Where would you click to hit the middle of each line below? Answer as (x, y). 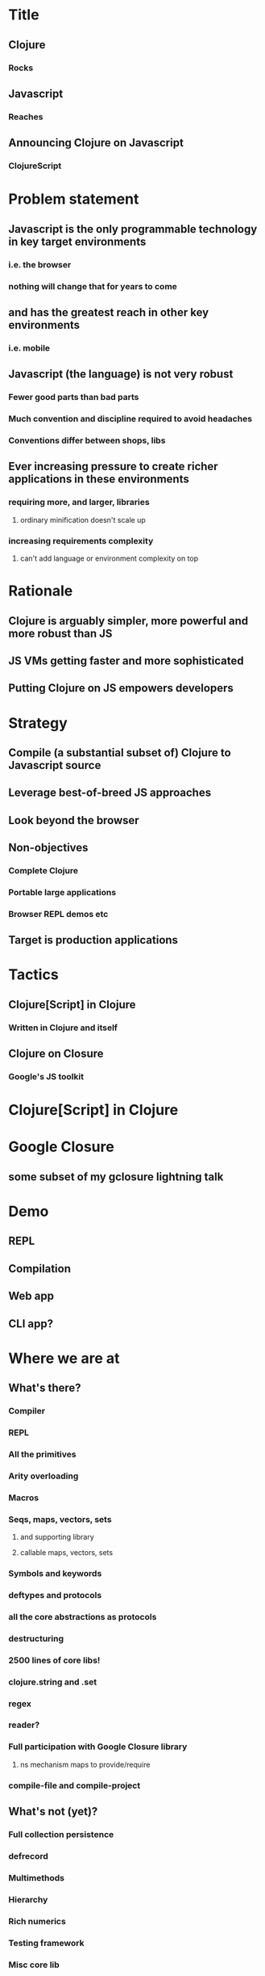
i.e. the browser (40, 264)
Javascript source (55, 765)
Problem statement (74, 199)
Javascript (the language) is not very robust (121, 374)
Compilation (39, 1269)
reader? (24, 1725)
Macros (23, 1498)
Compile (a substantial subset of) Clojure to (120, 753)
